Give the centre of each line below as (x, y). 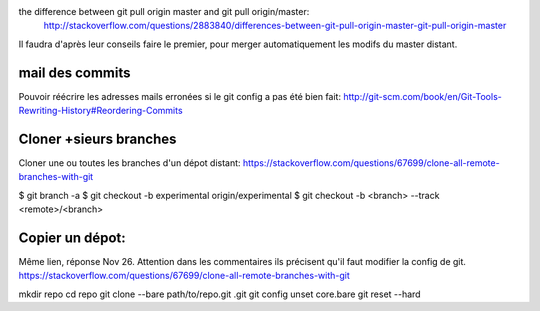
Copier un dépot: (72, 237)
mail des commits (74, 72)
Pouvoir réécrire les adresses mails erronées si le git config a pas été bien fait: (180, 96)
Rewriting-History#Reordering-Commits (101, 111)
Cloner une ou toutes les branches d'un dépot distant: (129, 162)
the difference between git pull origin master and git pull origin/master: (164, 11)
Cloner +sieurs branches (97, 138)
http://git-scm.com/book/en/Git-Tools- (422, 96)
